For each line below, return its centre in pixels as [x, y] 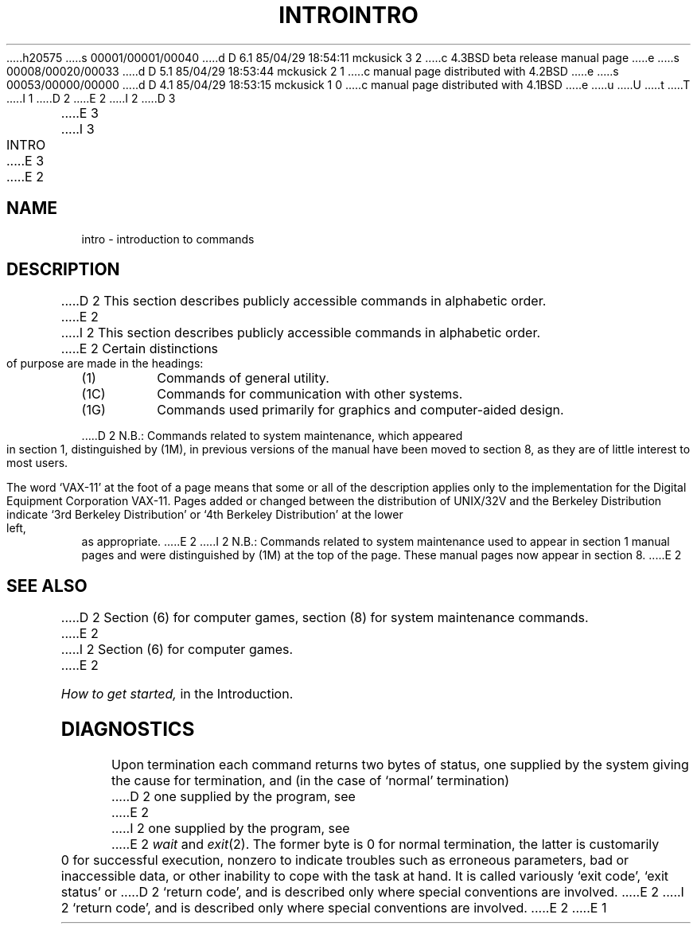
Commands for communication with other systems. [310, 394]
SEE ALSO [47, 586]
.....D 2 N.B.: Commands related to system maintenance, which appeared [272, 436]
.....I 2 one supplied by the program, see [231, 829]
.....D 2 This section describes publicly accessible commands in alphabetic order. [304, 301]
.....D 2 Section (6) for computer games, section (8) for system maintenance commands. [325, 618]
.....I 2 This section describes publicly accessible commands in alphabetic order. [301, 333]
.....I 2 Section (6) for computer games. [177, 650]
